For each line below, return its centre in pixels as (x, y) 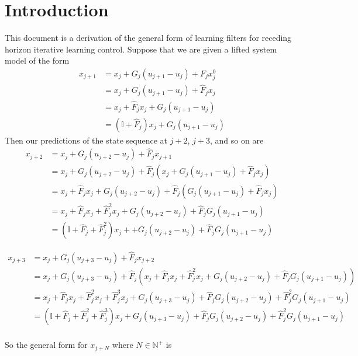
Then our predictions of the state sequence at (86, 140)
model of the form (37, 60)
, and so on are (237, 140)
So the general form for (46, 345)
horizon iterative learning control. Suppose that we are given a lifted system (141, 49)
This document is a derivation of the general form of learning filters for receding (148, 38)
